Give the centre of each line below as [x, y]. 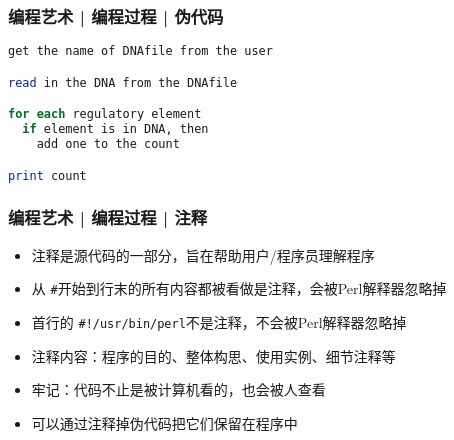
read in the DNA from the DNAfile [123, 82]
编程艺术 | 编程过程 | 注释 [108, 217]
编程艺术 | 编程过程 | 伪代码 [116, 15]
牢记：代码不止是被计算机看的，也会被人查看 [178, 389]
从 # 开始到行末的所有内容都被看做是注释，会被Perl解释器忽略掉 [239, 288]
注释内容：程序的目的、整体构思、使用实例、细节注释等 [213, 355]
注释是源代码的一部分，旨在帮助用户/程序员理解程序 [203, 254]
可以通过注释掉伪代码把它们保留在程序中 [164, 422]
